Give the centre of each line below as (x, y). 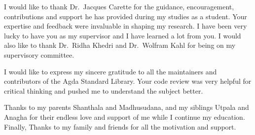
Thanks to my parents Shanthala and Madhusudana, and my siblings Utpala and (127, 107)
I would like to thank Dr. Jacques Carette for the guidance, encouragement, (119, 6)
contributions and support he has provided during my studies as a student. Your (126, 16)
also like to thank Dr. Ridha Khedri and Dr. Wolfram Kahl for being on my (120, 45)
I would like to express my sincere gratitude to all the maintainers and (110, 71)
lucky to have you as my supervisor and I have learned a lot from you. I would (123, 35)
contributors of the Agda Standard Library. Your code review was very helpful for (128, 81)
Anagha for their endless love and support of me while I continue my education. (125, 117)
